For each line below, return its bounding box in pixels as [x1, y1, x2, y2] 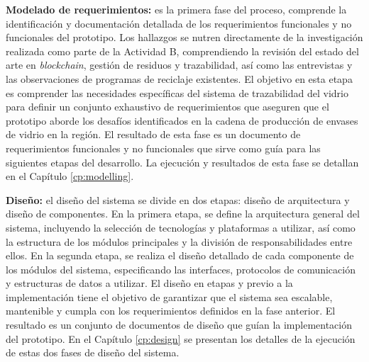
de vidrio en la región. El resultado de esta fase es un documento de [6, 127, 301, 142]
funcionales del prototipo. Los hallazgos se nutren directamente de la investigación [6, 30, 363, 45]
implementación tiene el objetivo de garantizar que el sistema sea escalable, [6, 289, 333, 304]
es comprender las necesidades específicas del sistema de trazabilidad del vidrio [6, 85, 348, 100]
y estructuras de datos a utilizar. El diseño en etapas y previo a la [6, 276, 293, 290]
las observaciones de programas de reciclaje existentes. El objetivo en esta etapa [6, 71, 353, 86]
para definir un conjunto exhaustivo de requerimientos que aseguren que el [6, 99, 329, 114]
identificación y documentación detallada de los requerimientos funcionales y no [6, 16, 352, 30]
